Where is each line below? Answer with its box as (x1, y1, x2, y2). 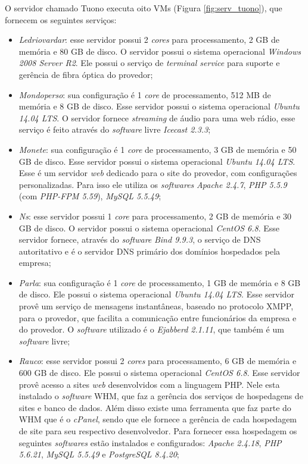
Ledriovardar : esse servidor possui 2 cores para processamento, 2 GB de (18, 33, 279, 46)
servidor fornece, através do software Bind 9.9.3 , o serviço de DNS (18, 233, 261, 246)
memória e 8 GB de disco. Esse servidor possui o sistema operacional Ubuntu (18, 100, 300, 112)
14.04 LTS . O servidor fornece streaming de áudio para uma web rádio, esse (18, 111, 295, 124)
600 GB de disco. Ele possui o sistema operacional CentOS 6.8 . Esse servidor (18, 366, 300, 379)
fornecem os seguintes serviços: (5, 13, 117, 26)
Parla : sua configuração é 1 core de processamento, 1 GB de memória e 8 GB (18, 276, 301, 289)
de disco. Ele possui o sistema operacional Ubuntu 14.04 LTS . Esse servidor (18, 288, 294, 300)
